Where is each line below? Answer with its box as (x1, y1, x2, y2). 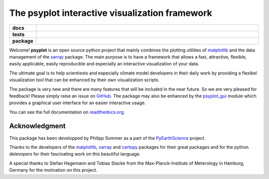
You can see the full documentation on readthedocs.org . (9, 109, 126, 115)
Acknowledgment (9, 122, 66, 130)
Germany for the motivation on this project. (9, 167, 98, 173)
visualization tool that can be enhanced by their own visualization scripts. (9, 77, 159, 83)
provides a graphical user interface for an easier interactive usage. (9, 100, 146, 106)
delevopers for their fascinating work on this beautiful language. (9, 151, 141, 157)
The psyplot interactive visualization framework (9, 7, 213, 18)
